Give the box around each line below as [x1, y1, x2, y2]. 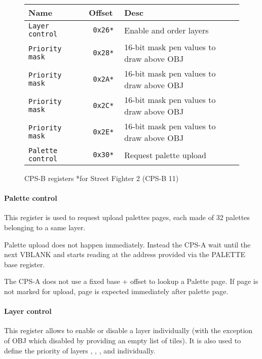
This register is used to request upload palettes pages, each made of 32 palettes [4, 212, 250, 223]
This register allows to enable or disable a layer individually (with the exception [4, 325, 253, 336]
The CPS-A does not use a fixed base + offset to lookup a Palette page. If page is [4, 276, 258, 286]
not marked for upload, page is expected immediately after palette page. [4, 285, 229, 296]
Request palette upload [124, 149, 206, 161]
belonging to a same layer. [4, 222, 86, 232]
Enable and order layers [124, 24, 209, 36]
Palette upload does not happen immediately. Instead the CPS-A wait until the [4, 239, 251, 249]
